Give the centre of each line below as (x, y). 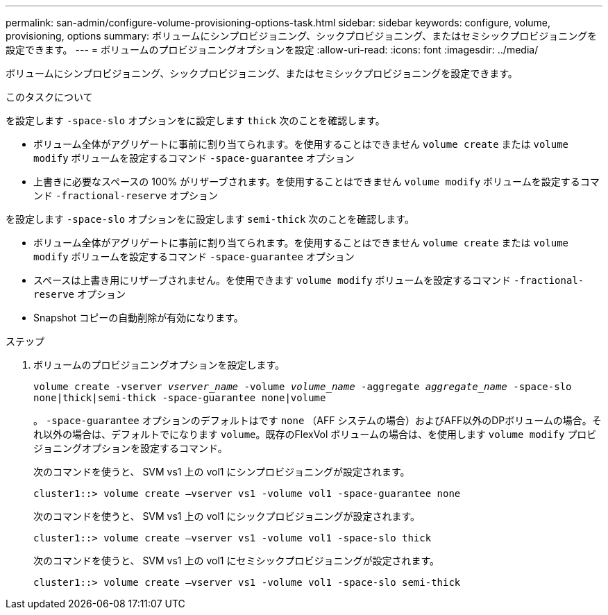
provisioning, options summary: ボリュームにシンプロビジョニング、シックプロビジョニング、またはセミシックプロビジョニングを (302, 36)
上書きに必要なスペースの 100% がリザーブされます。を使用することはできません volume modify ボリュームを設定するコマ (316, 182)
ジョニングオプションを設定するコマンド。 (130, 448)
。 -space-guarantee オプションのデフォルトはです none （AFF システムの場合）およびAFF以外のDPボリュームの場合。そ (318, 420)
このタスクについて (49, 97)
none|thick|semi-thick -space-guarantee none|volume (180, 398)
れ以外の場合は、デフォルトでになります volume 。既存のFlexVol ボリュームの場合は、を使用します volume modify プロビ (315, 434)
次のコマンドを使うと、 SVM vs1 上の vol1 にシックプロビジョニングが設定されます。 (227, 516)
